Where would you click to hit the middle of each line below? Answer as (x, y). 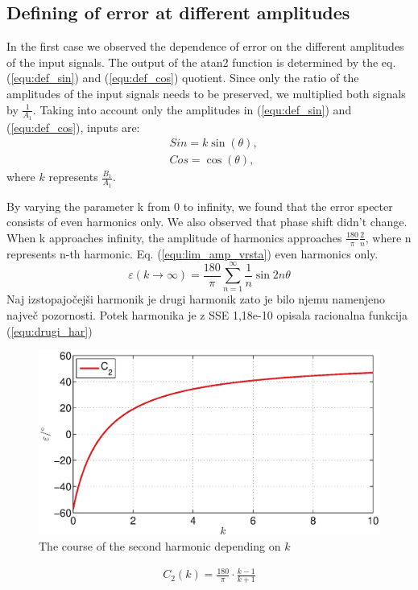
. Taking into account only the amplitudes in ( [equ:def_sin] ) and (192, 109)
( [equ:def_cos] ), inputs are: (73, 127)
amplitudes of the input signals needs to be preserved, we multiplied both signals (206, 93)
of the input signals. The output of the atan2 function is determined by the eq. (201, 62)
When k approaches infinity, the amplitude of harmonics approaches (174, 237)
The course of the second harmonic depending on (160, 546)
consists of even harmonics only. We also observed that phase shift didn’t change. (207, 222)
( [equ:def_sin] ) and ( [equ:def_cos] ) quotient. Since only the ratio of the (183, 78)
